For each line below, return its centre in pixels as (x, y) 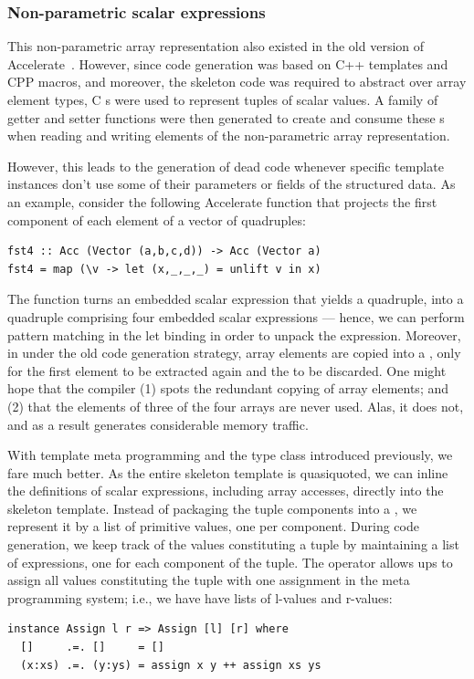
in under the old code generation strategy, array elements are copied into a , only (234, 353)
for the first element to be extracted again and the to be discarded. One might (227, 370)
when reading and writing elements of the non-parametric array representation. (229, 136)
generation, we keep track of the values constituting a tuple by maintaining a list (233, 544)
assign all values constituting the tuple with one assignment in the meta (209, 580)
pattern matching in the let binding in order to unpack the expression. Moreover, (234, 334)
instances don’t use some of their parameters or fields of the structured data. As (232, 184)
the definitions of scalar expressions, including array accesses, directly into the (226, 491)
